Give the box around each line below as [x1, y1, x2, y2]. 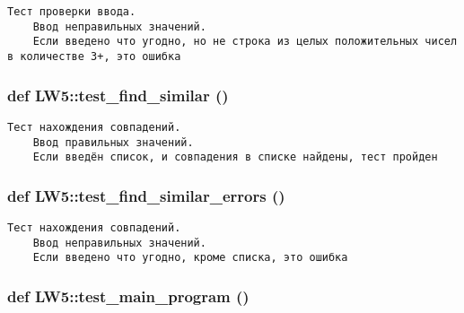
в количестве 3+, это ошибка [7, 49, 181, 63]
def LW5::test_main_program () [7, 284, 250, 307]
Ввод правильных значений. [32, 135, 194, 149]
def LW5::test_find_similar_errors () [7, 184, 285, 206]
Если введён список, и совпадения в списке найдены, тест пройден [32, 151, 438, 164]
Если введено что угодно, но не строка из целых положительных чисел [32, 35, 458, 48]
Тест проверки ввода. [7, 5, 136, 18]
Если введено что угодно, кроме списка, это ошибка [32, 251, 348, 265]
